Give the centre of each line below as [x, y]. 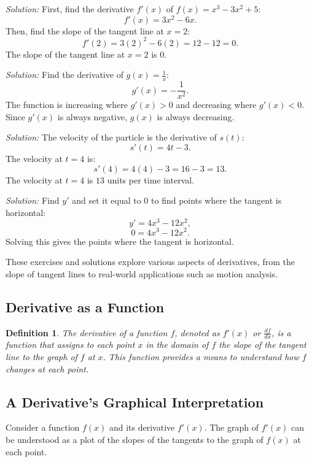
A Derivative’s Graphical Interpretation [135, 402]
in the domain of [177, 345]
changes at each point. [47, 368]
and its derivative [142, 427]
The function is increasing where [67, 105]
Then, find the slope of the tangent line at [85, 30]
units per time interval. [151, 179]
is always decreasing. [196, 116]
